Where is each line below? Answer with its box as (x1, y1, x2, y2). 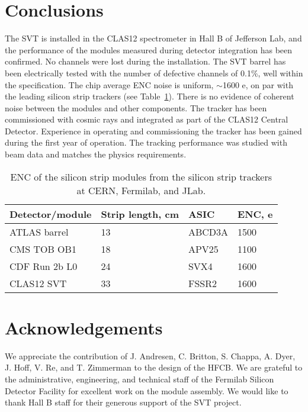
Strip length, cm (101, 207, 179, 221)
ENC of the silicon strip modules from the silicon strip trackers (10, 169, 272, 184)
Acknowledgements (5, 315, 163, 339)
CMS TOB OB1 (9, 242, 76, 256)
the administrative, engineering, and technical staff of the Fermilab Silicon (5, 372, 274, 385)
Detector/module (9, 207, 92, 221)
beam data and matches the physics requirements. (5, 148, 187, 160)
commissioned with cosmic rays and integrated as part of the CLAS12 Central (5, 113, 288, 125)
